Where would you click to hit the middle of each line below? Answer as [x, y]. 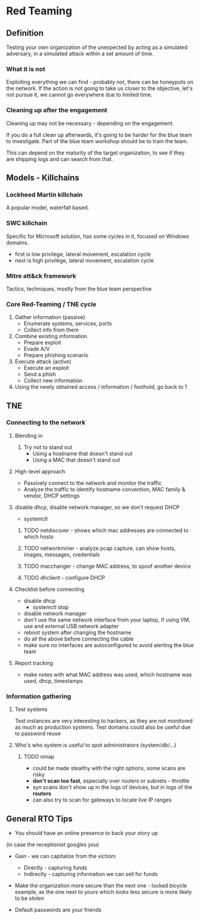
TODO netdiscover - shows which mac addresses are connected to [106, 530]
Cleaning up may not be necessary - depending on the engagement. [90, 123]
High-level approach [40, 471]
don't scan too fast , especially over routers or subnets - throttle [111, 781]
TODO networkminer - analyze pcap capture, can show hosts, [100, 548]
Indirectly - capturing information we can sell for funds [90, 874]
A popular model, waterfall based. [48, 208]
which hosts [38, 536]
